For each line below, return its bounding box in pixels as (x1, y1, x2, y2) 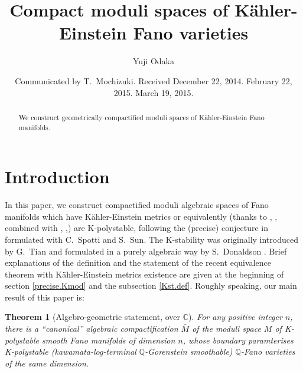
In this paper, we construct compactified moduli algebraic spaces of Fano (5, 199, 269, 211)
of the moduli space (192, 322, 261, 335)
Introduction (5, 164, 110, 189)
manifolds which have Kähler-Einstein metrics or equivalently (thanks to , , (5, 210, 278, 222)
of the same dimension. (5, 357, 89, 369)
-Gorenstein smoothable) (145, 345, 233, 358)
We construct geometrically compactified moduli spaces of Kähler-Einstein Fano (18, 112, 265, 122)
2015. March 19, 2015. (113, 86, 194, 98)
